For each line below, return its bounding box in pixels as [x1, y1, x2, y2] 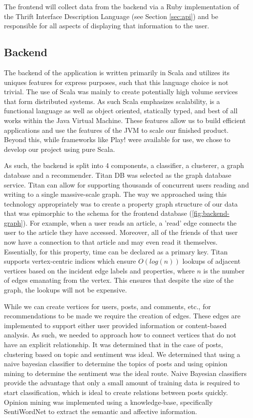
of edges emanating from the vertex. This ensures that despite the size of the [4, 275, 234, 285]
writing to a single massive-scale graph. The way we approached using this [4, 189, 227, 199]
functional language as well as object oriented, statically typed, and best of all [4, 105, 238, 116]
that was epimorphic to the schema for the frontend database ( [4, 208, 192, 218]
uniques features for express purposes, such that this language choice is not [4, 77, 229, 87]
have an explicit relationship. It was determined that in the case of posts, [4, 339, 223, 350]
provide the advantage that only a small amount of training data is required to [4, 377, 240, 388]
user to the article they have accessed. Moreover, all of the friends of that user [4, 227, 238, 237]
